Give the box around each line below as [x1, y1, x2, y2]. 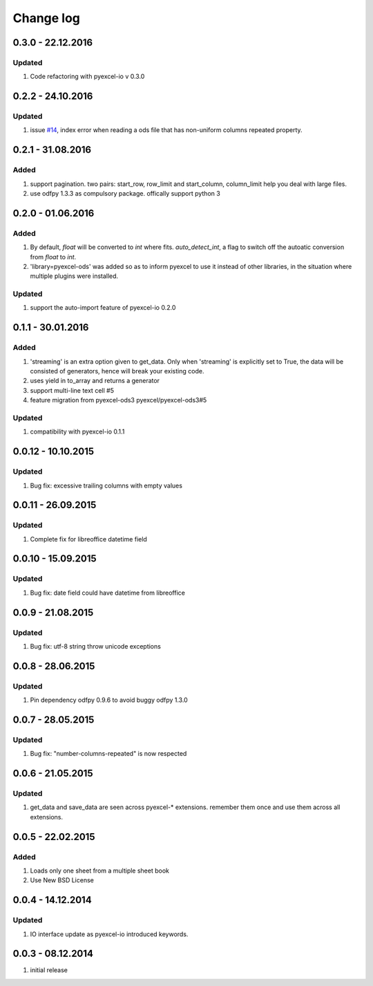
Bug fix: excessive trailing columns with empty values [30, 481, 183, 490]
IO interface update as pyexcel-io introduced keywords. [30, 930, 189, 938]
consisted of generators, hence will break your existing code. [30, 367, 204, 375]
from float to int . [30, 252, 77, 261]
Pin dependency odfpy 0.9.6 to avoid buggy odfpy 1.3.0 [30, 696, 188, 705]
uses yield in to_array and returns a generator [30, 377, 160, 385]
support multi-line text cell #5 [30, 386, 114, 394]
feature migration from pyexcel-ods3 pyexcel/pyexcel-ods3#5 [30, 396, 207, 404]
